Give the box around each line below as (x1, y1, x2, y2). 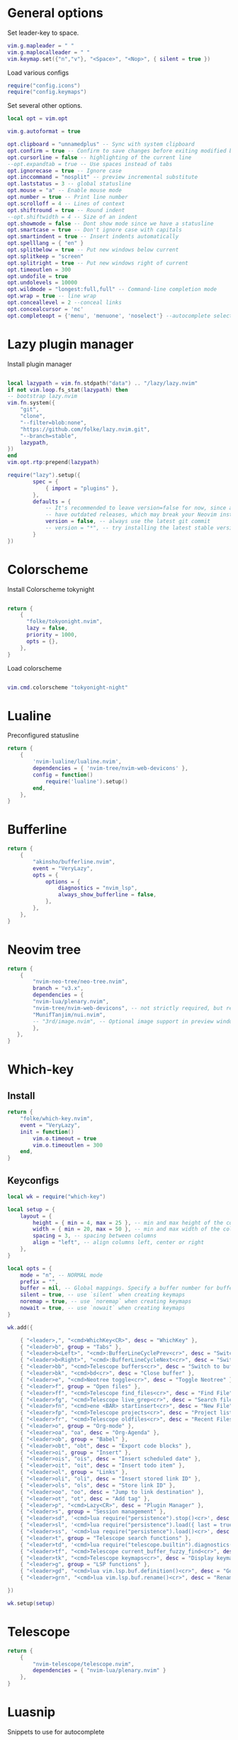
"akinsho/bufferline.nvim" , (33, 858, 115, 865)
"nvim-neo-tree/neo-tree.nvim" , (33, 978, 129, 986)
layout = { (20, 1212, 52, 1220)
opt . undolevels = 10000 (7, 279, 78, 287)
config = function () (33, 771, 93, 778)
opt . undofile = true (7, 272, 69, 280)
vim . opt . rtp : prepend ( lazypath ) (7, 459, 100, 466)
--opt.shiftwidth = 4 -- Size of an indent (7, 213, 138, 221)
